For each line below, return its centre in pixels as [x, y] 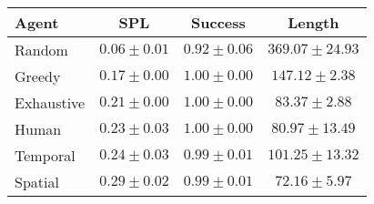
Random [41, 50]
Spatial [37, 182]
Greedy [38, 76]
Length [313, 22]
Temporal [45, 155]
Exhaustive [50, 102]
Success [218, 22]
